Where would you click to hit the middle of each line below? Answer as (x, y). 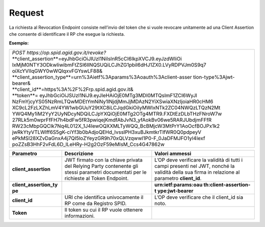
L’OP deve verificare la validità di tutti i (199, 160)
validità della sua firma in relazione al (197, 172)
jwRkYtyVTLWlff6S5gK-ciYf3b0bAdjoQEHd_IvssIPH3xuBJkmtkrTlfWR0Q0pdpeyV (107, 132)
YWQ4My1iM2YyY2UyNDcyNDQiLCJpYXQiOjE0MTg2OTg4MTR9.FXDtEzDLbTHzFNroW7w (117, 113)
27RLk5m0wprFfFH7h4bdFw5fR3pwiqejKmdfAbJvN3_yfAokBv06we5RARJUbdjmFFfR (112, 120)
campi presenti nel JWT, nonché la (195, 166)
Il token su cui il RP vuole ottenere (104, 209)
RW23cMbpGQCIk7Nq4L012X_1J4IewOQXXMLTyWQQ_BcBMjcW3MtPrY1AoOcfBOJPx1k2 (116, 126)
